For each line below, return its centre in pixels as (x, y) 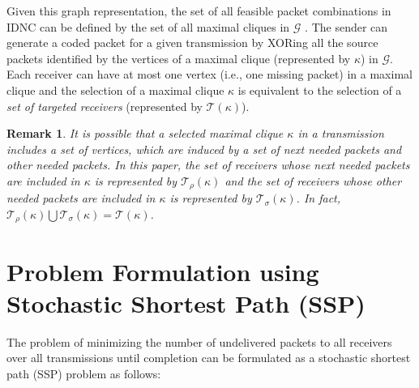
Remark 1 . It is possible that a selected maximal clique (145, 133)
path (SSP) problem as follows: (84, 373)
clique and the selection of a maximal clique (115, 90)
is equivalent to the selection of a (320, 90)
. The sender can (346, 26)
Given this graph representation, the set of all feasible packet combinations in (199, 11)
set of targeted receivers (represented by (105, 106)
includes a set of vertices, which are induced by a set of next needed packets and (204, 149)
